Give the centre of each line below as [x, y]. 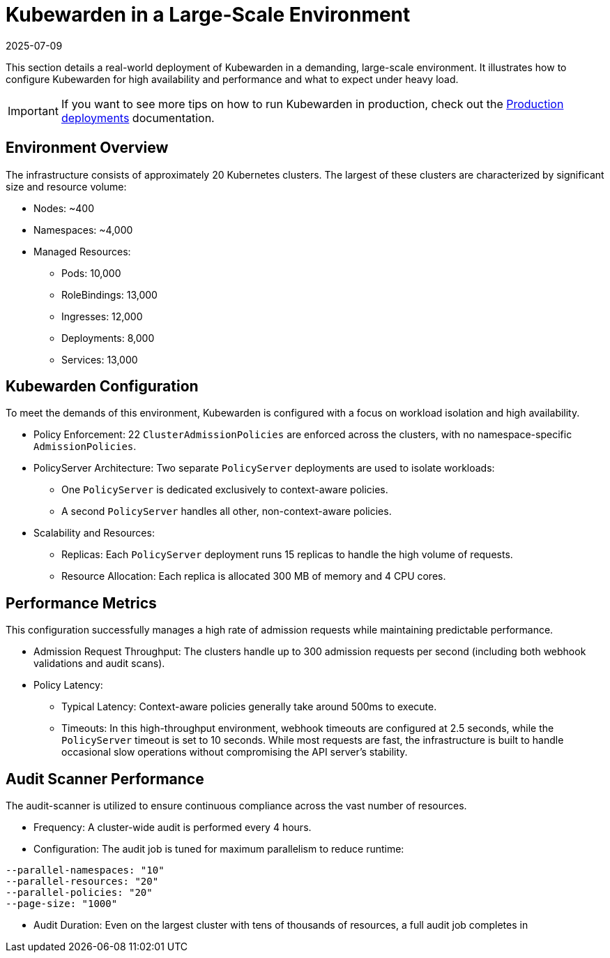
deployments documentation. [138, 118]
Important [33, 111]
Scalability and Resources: [94, 533]
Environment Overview [87, 148]
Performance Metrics [81, 603]
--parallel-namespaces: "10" [85, 870]
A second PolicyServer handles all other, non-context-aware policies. [227, 511]
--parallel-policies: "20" [79, 893]
